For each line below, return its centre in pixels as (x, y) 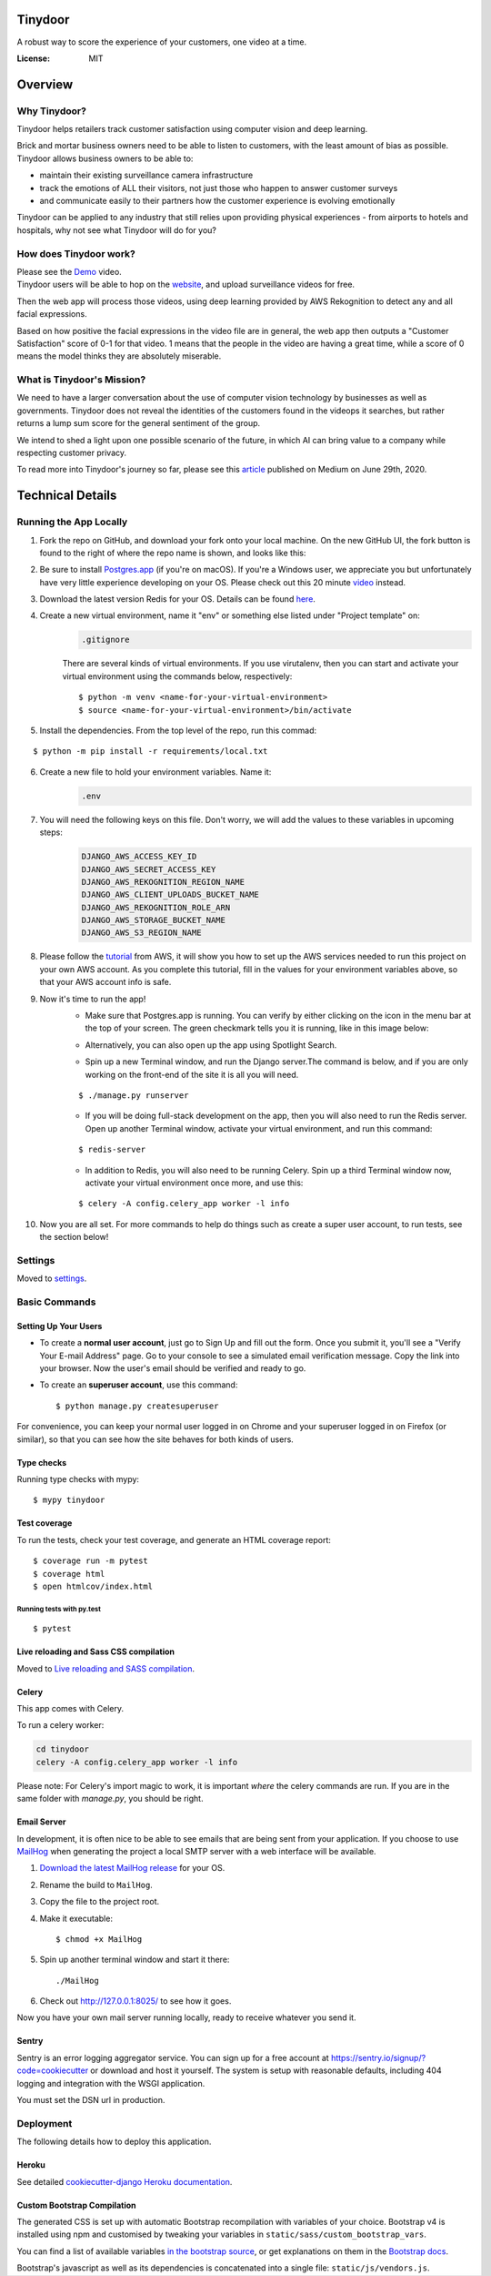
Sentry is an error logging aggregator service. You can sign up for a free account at (173, 2058)
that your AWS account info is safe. (105, 982)
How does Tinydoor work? (76, 253)
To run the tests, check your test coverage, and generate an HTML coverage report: (174, 1539)
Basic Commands (56, 1302)
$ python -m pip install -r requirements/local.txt (150, 752)
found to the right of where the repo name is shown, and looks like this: (173, 553)
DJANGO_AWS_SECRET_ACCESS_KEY (149, 869)
